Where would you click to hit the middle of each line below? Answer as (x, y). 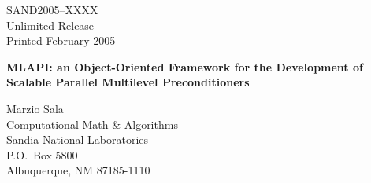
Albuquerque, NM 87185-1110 (78, 170)
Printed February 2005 (61, 40)
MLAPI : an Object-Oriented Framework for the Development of (185, 66)
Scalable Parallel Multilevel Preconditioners (128, 82)
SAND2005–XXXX (52, 9)
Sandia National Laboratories (78, 139)
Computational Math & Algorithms (92, 124)
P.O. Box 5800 (42, 154)
